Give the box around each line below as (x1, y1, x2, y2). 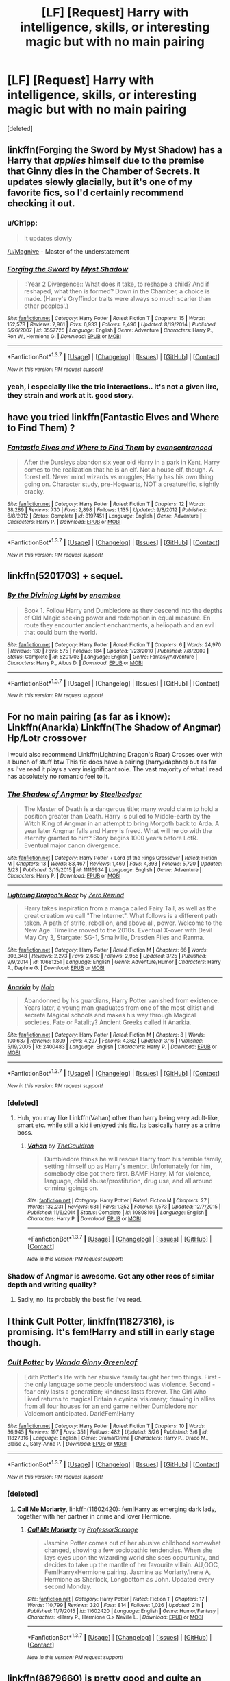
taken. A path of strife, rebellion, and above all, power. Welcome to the (23, 919, 222, 927)
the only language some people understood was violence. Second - (23, 1380, 216, 1388)
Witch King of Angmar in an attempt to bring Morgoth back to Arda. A (23, 819, 220, 827)
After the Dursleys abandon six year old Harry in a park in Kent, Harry (23, 458, 220, 467)
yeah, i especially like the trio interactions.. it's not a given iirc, (7, 382, 219, 391)
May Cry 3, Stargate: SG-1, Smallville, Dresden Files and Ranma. (23, 934, 205, 942)
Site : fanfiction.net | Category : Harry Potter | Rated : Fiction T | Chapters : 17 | (27, 1595, 208, 1602)
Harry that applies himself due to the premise (7, 155, 205, 167)
